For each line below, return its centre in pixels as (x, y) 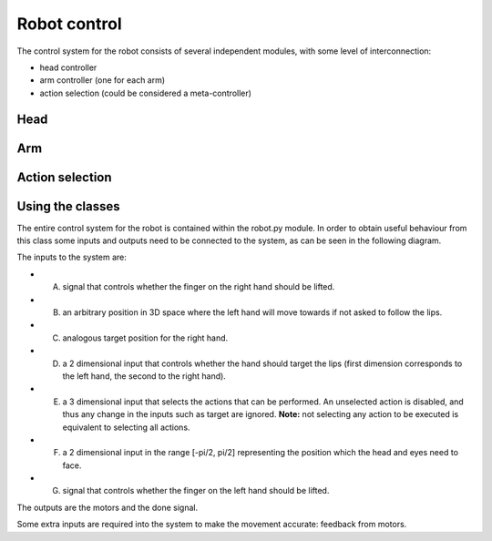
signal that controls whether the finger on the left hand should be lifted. (196, 491)
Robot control (69, 24)
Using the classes (68, 206)
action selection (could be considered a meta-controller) (146, 93)
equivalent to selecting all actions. (126, 427)
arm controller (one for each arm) (102, 80)
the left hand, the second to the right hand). (144, 376)
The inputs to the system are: (72, 257)
